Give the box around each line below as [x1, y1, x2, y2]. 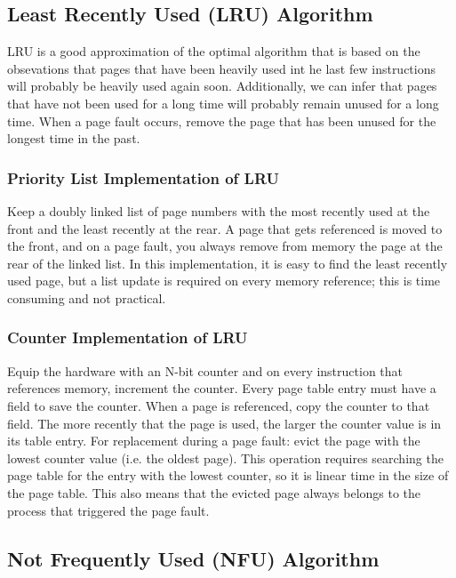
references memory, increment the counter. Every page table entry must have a [7, 379, 436, 397]
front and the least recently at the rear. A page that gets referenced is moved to [7, 219, 443, 237]
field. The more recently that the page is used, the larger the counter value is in [7, 413, 442, 432]
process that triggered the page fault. [7, 501, 210, 519]
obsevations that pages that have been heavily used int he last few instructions [7, 59, 436, 77]
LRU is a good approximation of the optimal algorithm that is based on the [7, 42, 420, 60]
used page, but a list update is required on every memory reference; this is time [7, 271, 441, 290]
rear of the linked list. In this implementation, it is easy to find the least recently [7, 253, 448, 272]
